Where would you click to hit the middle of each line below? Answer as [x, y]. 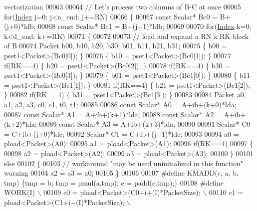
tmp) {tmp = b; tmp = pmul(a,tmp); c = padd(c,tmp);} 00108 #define [114, 182]
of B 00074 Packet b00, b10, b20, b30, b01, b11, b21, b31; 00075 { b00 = [116, 46]
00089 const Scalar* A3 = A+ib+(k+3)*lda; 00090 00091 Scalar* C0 [145, 124]
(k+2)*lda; [20, 124]
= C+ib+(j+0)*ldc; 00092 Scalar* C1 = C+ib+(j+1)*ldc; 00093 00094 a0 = [122, 133]
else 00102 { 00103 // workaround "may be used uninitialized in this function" [124, 163]
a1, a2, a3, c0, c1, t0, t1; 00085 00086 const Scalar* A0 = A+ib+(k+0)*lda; [120, 104]
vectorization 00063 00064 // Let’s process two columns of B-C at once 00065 [123, 6]
